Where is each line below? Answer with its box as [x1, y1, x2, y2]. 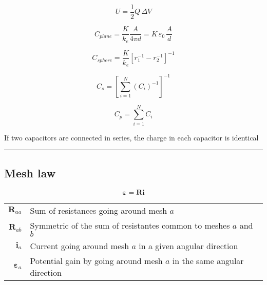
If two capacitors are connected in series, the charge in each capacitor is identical [4, 132, 259, 142]
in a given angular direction [139, 239, 238, 252]
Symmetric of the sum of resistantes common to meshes [30, 219, 230, 231]
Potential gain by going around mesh [30, 254, 163, 267]
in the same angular [172, 254, 244, 267]
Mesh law [4, 165, 56, 180]
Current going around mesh [30, 239, 129, 252]
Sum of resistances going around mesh [30, 204, 167, 216]
